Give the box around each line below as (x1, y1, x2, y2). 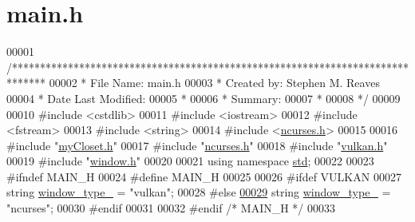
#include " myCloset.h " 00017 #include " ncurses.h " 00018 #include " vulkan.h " (6, 137, 388, 153)
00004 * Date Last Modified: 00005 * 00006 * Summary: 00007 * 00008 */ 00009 (6, 89, 401, 106)
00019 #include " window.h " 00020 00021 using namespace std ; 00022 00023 (6, 153, 374, 169)
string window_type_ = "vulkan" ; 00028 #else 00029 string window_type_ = (6, 184, 391, 200)
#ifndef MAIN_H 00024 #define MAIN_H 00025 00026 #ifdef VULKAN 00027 (6, 168, 401, 184)
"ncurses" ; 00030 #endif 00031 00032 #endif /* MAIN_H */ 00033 (6, 200, 336, 216)
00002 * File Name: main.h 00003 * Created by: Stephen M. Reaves (49, 74, 380, 91)
